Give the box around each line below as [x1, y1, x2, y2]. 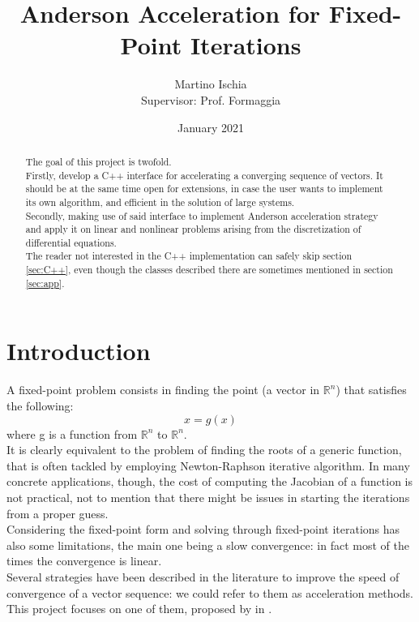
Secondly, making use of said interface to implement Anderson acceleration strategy [25, 208, 378, 222]
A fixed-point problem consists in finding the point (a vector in [6, 381, 320, 398]
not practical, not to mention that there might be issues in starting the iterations [6, 488, 410, 505]
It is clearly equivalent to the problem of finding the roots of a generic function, [6, 441, 402, 458]
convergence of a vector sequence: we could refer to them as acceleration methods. [6, 584, 413, 601]
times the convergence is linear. [6, 552, 162, 569]
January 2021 [177, 118, 244, 135]
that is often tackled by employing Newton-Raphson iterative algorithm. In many [6, 457, 410, 474]
